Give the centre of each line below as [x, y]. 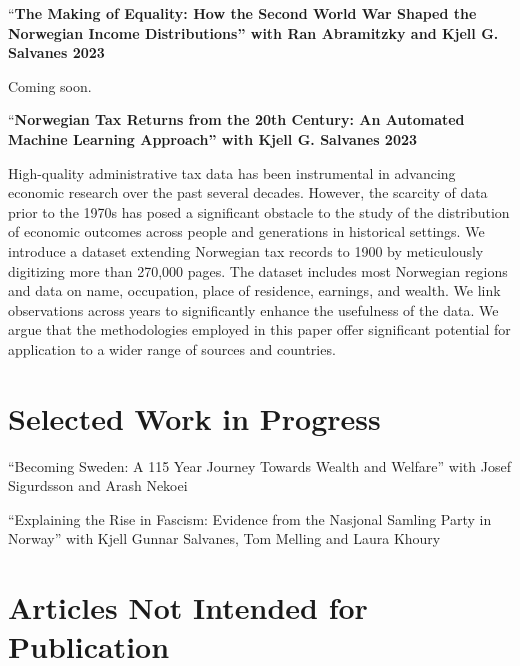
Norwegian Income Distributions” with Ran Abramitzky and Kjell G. [253, 32]
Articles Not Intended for [188, 607]
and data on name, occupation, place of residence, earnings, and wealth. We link [254, 290]
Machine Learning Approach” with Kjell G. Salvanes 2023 [213, 138]
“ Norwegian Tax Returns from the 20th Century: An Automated [236, 119]
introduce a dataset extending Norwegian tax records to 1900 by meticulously [246, 250]
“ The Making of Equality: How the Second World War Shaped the [242, 13]
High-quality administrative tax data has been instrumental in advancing [232, 172]
